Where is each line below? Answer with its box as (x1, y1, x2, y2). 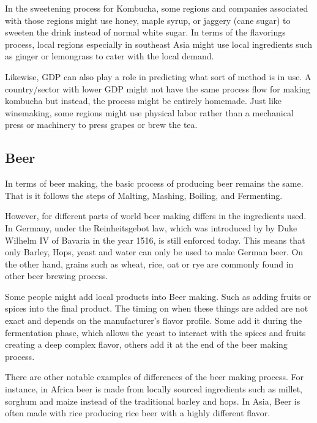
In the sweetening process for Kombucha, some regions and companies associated (5, 2, 308, 14)
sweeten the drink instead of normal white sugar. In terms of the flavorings (5, 26, 286, 39)
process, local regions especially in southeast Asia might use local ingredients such (5, 37, 313, 50)
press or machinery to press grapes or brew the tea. (5, 118, 198, 131)
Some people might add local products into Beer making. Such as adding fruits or (5, 290, 311, 302)
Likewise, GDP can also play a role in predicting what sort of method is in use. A (5, 70, 311, 83)
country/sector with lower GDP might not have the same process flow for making (5, 82, 311, 95)
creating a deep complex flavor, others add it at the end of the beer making (5, 338, 288, 351)
